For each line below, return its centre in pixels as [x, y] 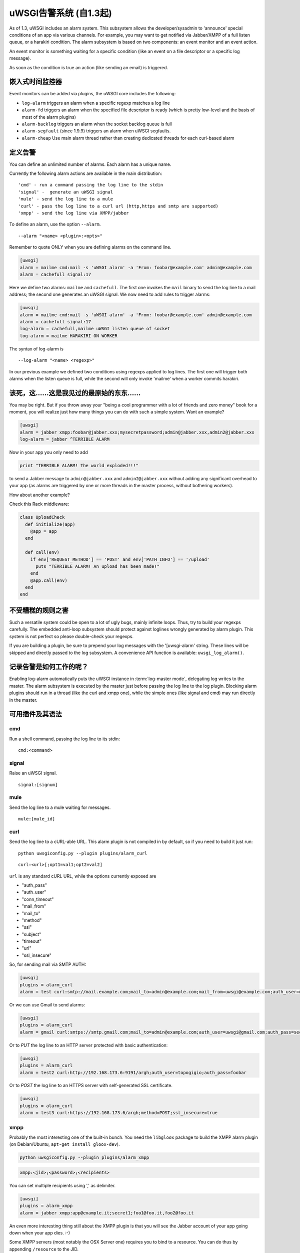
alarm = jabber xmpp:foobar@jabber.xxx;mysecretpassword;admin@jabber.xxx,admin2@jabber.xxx [137, 432]
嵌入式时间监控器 [35, 82]
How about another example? [39, 495]
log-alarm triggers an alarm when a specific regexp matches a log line [96, 103]
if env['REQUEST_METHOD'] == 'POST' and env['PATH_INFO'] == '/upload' [120, 559]
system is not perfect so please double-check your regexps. [71, 636]
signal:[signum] [38, 785]
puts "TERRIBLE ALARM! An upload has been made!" [98, 566]
